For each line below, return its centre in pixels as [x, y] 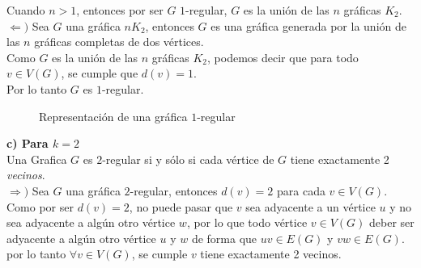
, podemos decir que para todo [283, 57]
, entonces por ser [120, 10]
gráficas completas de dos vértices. [119, 42]
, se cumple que [100, 73]
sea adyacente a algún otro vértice [91, 222]
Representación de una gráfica [113, 116]
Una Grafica [37, 159]
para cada [301, 190]
